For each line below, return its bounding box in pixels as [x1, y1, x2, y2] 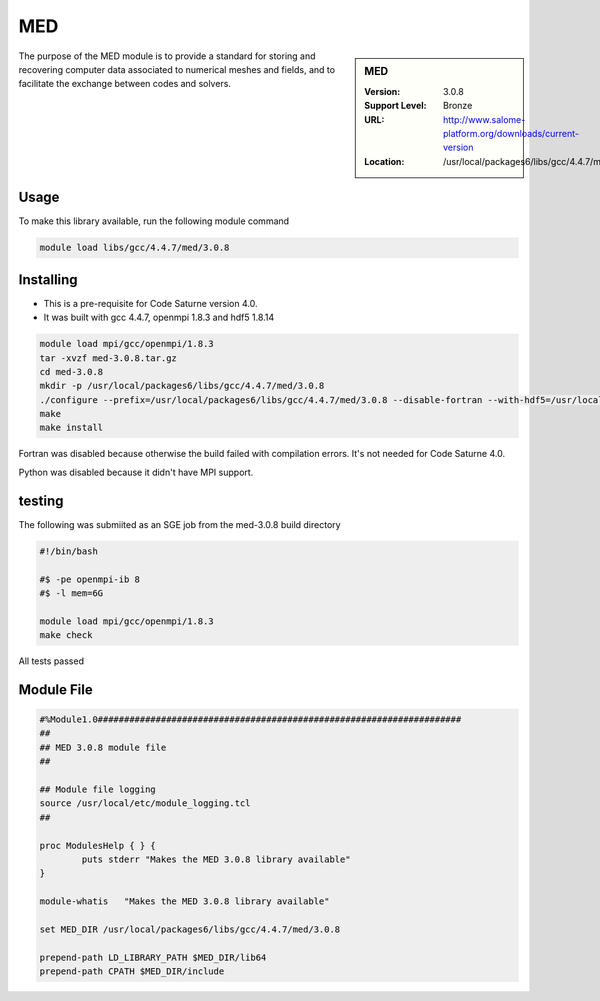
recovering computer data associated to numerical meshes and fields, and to [18, 63, 335, 75]
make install [39, 422, 104, 434]
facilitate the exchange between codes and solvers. [18, 78, 232, 90]
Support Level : [364, 100, 427, 112]
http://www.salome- [443, 113, 526, 125]
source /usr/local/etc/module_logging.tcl [39, 798, 251, 809]
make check [39, 630, 93, 641]
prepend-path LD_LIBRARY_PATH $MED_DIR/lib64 [39, 951, 267, 963]
